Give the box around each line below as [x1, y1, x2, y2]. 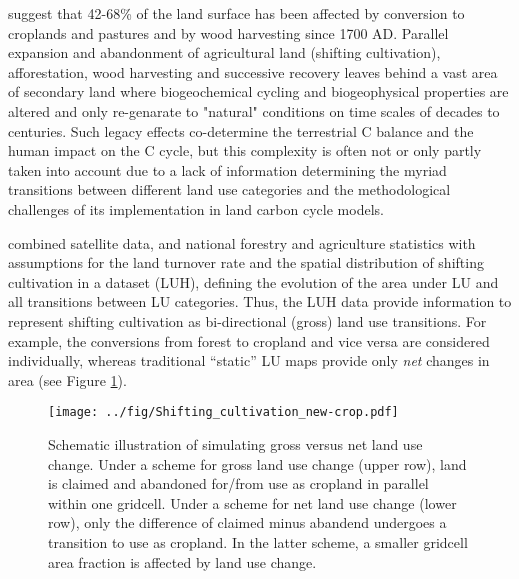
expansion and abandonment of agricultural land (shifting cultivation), [8, 42, 441, 63]
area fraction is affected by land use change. [48, 551, 317, 572]
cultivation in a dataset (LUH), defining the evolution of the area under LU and [8, 271, 499, 292]
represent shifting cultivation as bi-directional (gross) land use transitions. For [8, 310, 487, 331]
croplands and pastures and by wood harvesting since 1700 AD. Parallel [8, 22, 449, 43]
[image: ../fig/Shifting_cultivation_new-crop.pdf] [48, 405, 399, 420]
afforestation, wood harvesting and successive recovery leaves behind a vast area [8, 61, 498, 82]
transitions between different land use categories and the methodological [8, 179, 451, 200]
